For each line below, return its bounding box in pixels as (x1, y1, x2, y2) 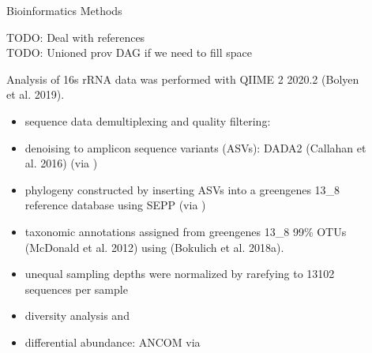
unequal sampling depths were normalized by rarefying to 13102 (24, 265, 335, 282)
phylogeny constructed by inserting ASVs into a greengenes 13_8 (24, 181, 340, 197)
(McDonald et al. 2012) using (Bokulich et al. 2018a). (24, 238, 284, 255)
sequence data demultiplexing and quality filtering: (24, 112, 271, 129)
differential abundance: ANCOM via (24, 333, 201, 350)
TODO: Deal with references (6, 28, 145, 45)
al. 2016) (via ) (24, 155, 98, 171)
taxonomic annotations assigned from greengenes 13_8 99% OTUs (24, 223, 347, 239)
